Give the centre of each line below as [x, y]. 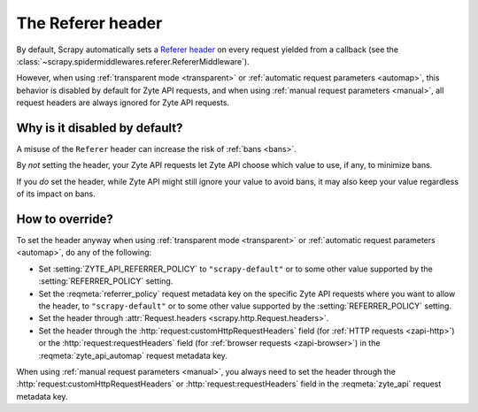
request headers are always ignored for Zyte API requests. [123, 103]
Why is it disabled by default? [100, 128]
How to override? [65, 219]
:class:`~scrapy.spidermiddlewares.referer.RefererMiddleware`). [133, 61]
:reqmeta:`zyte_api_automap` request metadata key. [133, 355]
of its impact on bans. [56, 194]
